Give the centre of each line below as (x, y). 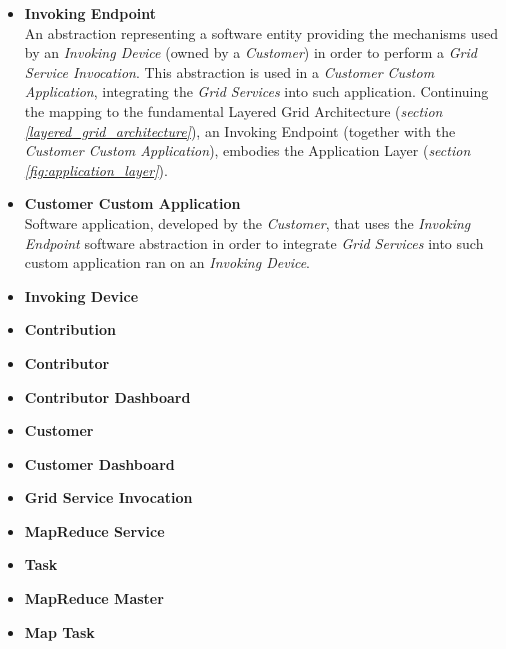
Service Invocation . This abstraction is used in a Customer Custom (229, 71)
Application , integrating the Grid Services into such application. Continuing (256, 91)
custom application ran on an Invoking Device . (167, 262)
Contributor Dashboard (107, 396)
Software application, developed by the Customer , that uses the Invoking (247, 222)
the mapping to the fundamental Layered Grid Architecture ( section (233, 110)
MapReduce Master (94, 598)
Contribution (70, 329)
